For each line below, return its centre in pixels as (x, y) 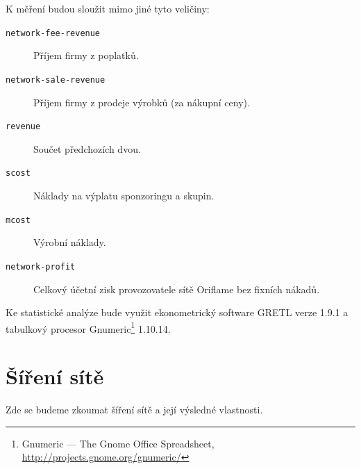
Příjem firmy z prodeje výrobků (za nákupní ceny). (142, 102)
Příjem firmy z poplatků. (86, 55)
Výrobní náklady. (70, 242)
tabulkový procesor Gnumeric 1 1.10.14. (88, 327)
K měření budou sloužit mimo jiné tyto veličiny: (108, 8)
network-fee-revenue (53, 33)
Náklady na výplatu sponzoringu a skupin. (124, 195)
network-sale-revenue (56, 80)
